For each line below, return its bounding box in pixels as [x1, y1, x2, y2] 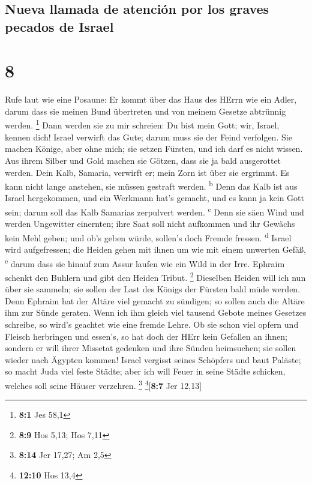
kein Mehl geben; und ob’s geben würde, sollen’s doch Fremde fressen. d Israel [5, 229, 292, 244]
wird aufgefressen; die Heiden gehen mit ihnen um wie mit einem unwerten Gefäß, [5, 243, 307, 256]
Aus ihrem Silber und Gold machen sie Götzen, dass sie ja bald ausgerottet [5, 154, 281, 166]
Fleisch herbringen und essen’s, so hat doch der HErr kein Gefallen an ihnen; [5, 330, 287, 342]
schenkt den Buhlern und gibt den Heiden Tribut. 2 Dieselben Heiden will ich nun [5, 269, 306, 283]
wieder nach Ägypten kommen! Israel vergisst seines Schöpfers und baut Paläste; [5, 353, 301, 366]
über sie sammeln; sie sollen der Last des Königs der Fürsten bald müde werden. [5, 283, 301, 295]
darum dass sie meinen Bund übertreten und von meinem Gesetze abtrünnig [5, 104, 286, 117]
